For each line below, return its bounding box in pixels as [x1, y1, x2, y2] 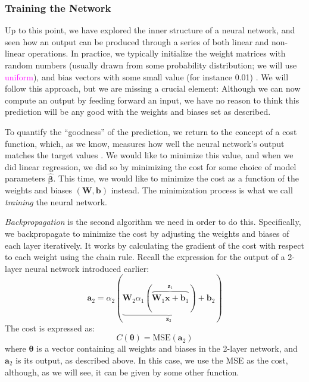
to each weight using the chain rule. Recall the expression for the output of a [5, 251, 285, 263]
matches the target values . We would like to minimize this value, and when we [5, 149, 294, 161]
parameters [5, 172, 45, 184]
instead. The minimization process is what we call [111, 184, 293, 196]
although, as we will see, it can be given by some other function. [5, 365, 239, 378]
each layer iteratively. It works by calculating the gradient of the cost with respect [5, 239, 304, 251]
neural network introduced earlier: [24, 262, 149, 274]
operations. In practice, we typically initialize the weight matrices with [27, 47, 286, 60]
